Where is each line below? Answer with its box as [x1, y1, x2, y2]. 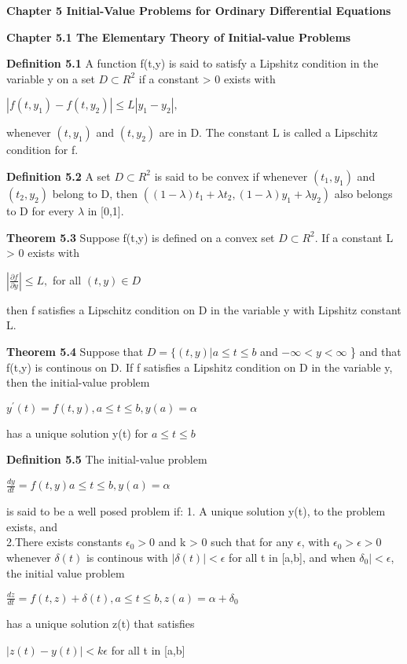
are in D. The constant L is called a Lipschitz [159, 124, 378, 141]
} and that [350, 343, 401, 359]
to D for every [6, 202, 75, 218]
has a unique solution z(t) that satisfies [6, 615, 195, 632]
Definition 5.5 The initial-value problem [6, 451, 207, 468]
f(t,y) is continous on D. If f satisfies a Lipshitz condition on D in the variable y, [6, 358, 393, 375]
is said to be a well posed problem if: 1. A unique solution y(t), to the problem [6, 503, 386, 519]
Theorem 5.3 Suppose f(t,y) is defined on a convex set [6, 229, 275, 245]
